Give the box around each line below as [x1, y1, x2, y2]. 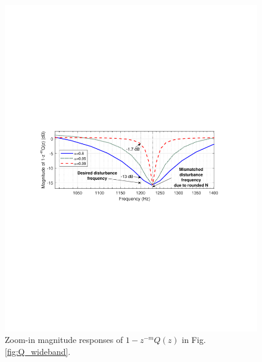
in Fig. [182, 333, 206, 346]
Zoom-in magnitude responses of [5, 333, 123, 346]
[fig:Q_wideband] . [5, 345, 71, 358]
